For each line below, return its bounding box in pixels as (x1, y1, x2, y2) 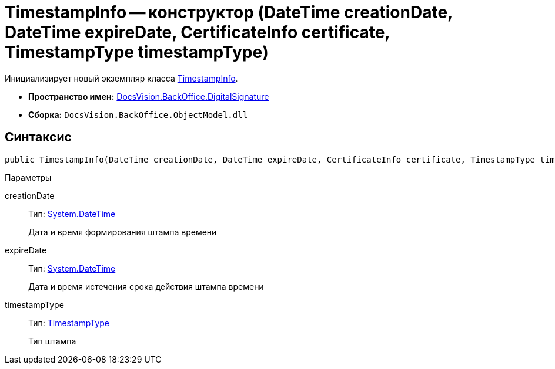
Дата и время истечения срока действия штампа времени (28, 281, 264, 292)
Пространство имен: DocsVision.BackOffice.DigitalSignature (28, 91, 269, 101)
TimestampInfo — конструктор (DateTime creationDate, (5, 2, 453, 22)
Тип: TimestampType (28, 317, 109, 328)
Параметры (5, 172, 52, 182)
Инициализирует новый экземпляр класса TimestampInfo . (5, 73, 238, 83)
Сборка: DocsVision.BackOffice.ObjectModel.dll (28, 109, 248, 120)
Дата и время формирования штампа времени (28, 226, 217, 237)
